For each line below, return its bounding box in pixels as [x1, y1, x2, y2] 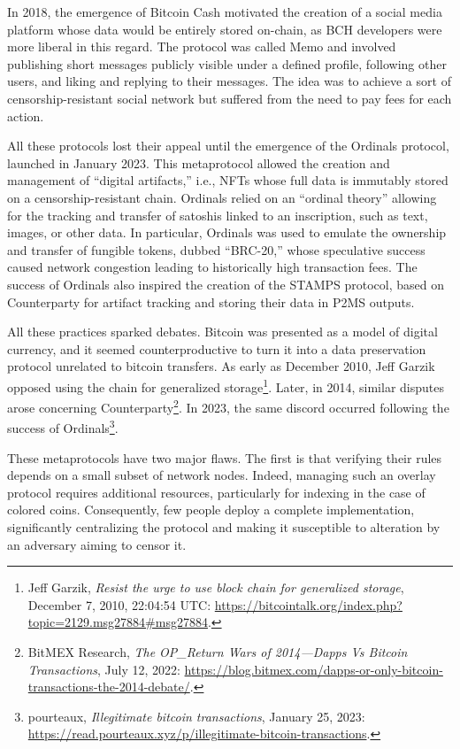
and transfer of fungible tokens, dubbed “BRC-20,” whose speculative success [7, 240, 425, 259]
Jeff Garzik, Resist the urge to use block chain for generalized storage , [27, 578, 404, 597]
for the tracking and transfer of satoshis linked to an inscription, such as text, [7, 205, 428, 224]
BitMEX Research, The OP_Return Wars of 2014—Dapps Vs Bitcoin [27, 642, 408, 660]
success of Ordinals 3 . [7, 416, 119, 437]
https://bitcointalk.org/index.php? [214, 595, 402, 614]
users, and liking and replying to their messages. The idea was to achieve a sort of [7, 72, 451, 90]
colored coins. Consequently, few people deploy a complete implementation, [7, 500, 415, 519]
